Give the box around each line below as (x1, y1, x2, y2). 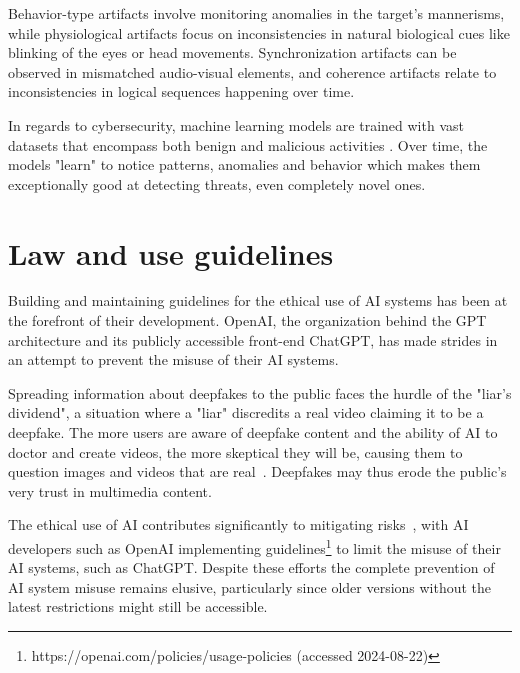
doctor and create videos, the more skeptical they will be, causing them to (8, 441, 463, 462)
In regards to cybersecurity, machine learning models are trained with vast (8, 114, 464, 135)
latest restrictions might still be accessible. (8, 596, 268, 617)
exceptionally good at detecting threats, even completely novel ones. (8, 173, 426, 194)
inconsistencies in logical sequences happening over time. (8, 81, 355, 102)
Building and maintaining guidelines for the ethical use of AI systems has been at (8, 290, 508, 311)
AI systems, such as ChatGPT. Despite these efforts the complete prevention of (8, 557, 495, 578)
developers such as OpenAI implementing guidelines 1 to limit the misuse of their (8, 535, 501, 558)
